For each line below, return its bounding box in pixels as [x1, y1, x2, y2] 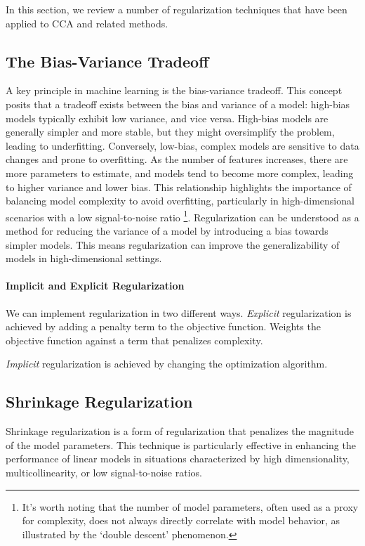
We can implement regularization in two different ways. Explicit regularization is [6, 305, 352, 320]
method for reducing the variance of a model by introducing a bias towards [6, 223, 328, 238]
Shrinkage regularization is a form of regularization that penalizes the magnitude [6, 424, 354, 438]
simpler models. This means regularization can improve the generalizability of [6, 237, 340, 252]
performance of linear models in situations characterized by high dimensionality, [6, 451, 350, 466]
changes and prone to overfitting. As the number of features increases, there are [6, 152, 348, 167]
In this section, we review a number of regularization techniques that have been [6, 2, 347, 16]
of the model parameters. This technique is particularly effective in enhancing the [6, 437, 356, 452]
